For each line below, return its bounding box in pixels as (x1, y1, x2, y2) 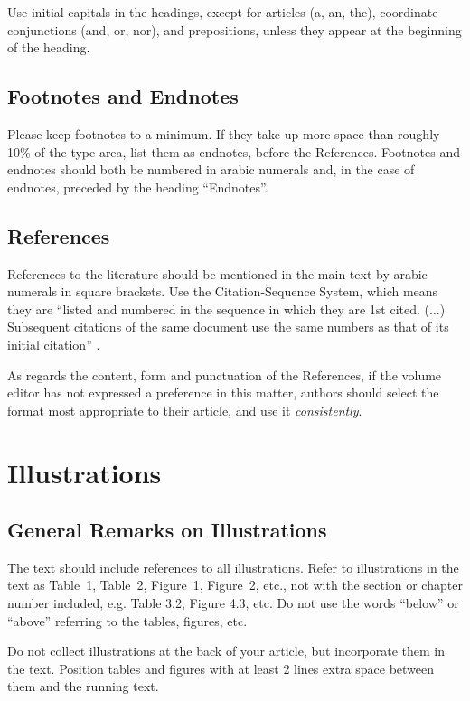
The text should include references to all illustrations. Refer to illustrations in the (7, 557, 459, 576)
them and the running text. (7, 677, 159, 696)
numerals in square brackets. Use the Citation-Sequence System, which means (7, 282, 438, 301)
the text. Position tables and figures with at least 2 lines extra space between (7, 659, 435, 678)
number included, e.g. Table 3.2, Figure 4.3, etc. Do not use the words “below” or (7, 594, 459, 612)
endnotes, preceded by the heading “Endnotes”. (7, 177, 268, 196)
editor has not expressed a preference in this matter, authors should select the (7, 383, 439, 402)
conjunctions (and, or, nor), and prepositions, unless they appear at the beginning (7, 20, 462, 39)
